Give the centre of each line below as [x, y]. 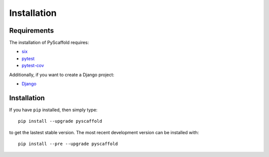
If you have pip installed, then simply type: [53, 110]
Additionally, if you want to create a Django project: [62, 75]
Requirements [32, 31]
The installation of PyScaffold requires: [49, 43]
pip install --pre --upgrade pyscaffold [68, 144]
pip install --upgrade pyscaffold [60, 121]
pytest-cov [33, 66]
